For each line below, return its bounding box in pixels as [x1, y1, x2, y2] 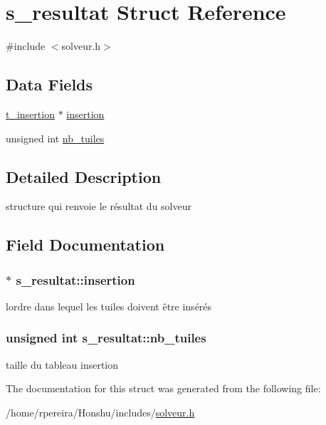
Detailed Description [6, 165, 162, 187]
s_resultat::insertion [16, 271, 135, 288]
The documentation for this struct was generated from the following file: [6, 381, 321, 396]
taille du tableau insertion [6, 357, 119, 372]
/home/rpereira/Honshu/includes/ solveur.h [6, 404, 195, 419]
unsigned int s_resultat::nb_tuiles [6, 329, 206, 347]
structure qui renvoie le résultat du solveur [6, 199, 191, 214]
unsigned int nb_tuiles [6, 130, 105, 145]
